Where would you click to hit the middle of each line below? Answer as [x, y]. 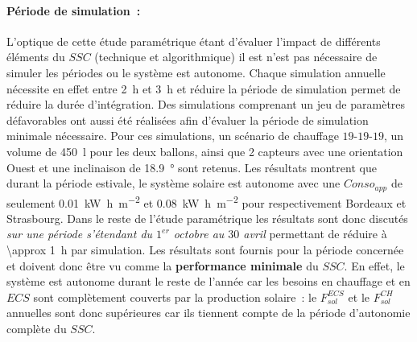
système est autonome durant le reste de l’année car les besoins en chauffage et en [208, 281]
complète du [37, 328]
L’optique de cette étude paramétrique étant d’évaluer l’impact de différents [194, 41]
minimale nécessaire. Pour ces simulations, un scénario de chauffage [173, 136]
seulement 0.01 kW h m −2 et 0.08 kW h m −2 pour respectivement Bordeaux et [206, 201]
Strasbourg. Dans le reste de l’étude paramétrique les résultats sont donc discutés [207, 218]
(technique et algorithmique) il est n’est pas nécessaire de [236, 57]
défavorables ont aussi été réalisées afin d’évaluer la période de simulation [188, 119]
